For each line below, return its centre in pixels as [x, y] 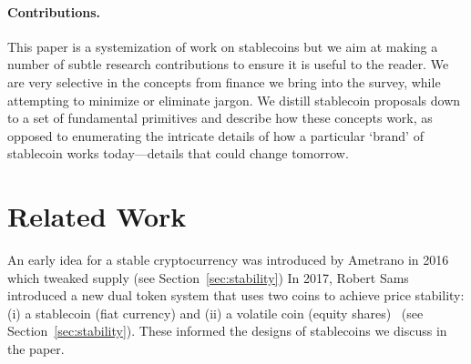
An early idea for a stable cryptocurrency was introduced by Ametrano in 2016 [228, 260]
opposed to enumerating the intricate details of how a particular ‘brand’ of [215, 135]
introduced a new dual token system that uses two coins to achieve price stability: [236, 295]
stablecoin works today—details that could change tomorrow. [178, 153]
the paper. [36, 349]
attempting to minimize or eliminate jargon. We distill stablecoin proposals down [234, 100]
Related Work [97, 216]
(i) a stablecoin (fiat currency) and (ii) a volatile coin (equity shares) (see [215, 313]
